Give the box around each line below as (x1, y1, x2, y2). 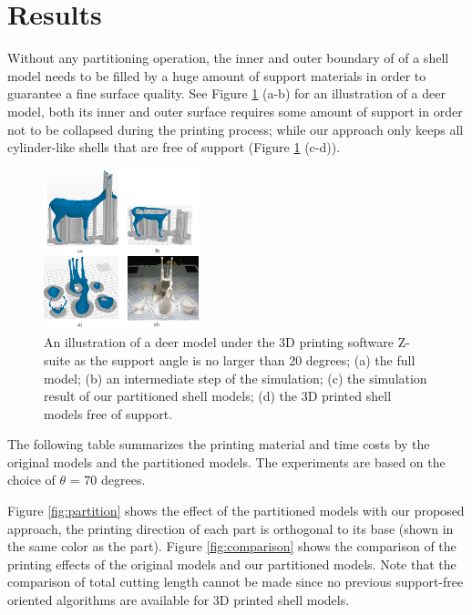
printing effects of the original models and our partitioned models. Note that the (7, 554, 457, 573)
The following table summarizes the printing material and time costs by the (7, 435, 430, 454)
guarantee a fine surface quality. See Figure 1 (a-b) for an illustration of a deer (7, 84, 446, 103)
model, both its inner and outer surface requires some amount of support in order (7, 101, 463, 120)
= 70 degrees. (69, 470, 146, 489)
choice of (7, 470, 56, 489)
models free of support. (44, 404, 173, 423)
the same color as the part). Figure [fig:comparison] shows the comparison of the (7, 537, 457, 556)
